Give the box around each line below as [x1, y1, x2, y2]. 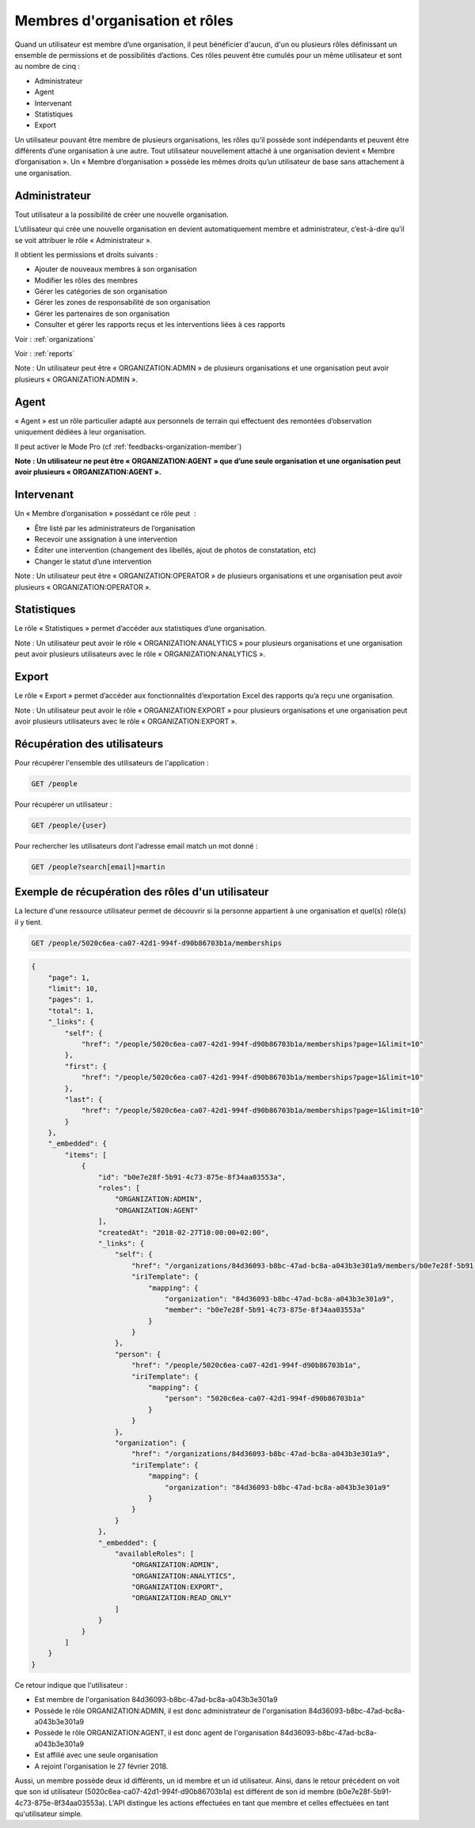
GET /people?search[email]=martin [31, 862, 165, 871]
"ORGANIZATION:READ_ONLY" [131, 1594, 233, 1602]
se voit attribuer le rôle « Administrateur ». [14, 235, 152, 245]
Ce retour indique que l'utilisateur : [14, 1680, 128, 1689]
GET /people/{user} [31, 820, 107, 830]
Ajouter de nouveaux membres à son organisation [34, 264, 197, 274]
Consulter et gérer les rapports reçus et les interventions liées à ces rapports [34, 320, 286, 329]
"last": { [64, 1095, 103, 1104]
